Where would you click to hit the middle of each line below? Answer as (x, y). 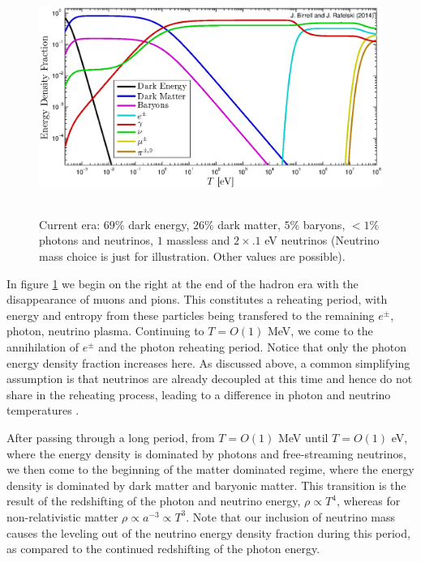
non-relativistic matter (62, 516)
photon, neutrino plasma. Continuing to (105, 331)
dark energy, (159, 224)
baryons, (324, 224)
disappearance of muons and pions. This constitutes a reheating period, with (197, 299)
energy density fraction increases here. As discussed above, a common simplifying (208, 362)
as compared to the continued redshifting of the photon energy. (163, 549)
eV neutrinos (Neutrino (322, 240)
